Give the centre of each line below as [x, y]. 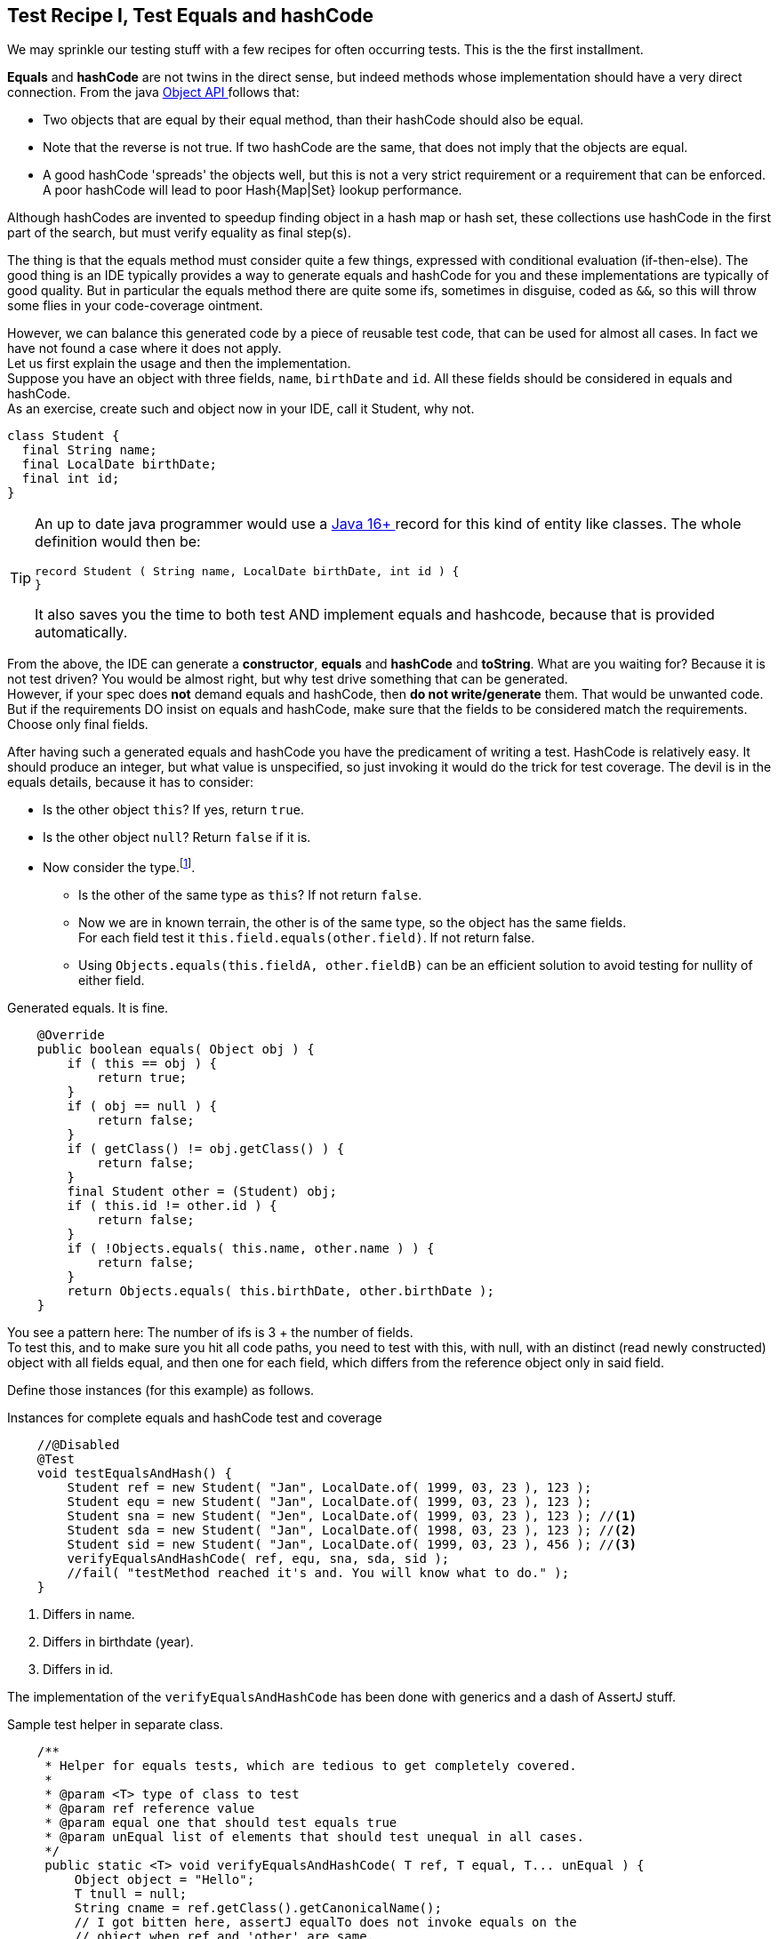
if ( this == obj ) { [142, 1064]
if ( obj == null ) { [142, 1106]
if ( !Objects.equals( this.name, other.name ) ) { [251, 1249]
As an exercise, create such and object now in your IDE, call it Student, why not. [241, 409]
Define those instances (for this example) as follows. [161, 1390]
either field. [112, 981]
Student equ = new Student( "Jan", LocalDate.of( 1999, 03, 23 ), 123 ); [329, 1502]
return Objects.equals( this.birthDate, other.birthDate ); [281, 1291]
